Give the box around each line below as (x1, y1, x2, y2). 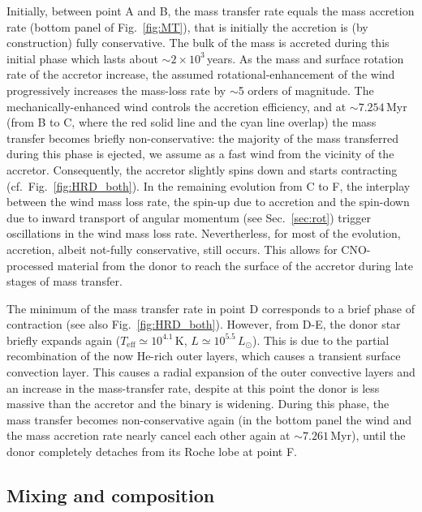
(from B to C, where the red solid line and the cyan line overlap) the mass (6, 114, 377, 131)
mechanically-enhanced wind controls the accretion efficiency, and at (6, 97, 347, 114)
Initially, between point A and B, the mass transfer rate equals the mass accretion (6, 2, 415, 19)
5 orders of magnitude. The (238, 81, 374, 98)
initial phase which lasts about (6, 49, 158, 67)
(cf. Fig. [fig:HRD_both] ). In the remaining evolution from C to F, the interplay (6, 177, 411, 194)
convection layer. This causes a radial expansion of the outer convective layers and (6, 364, 416, 381)
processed (6, 256, 54, 273)
